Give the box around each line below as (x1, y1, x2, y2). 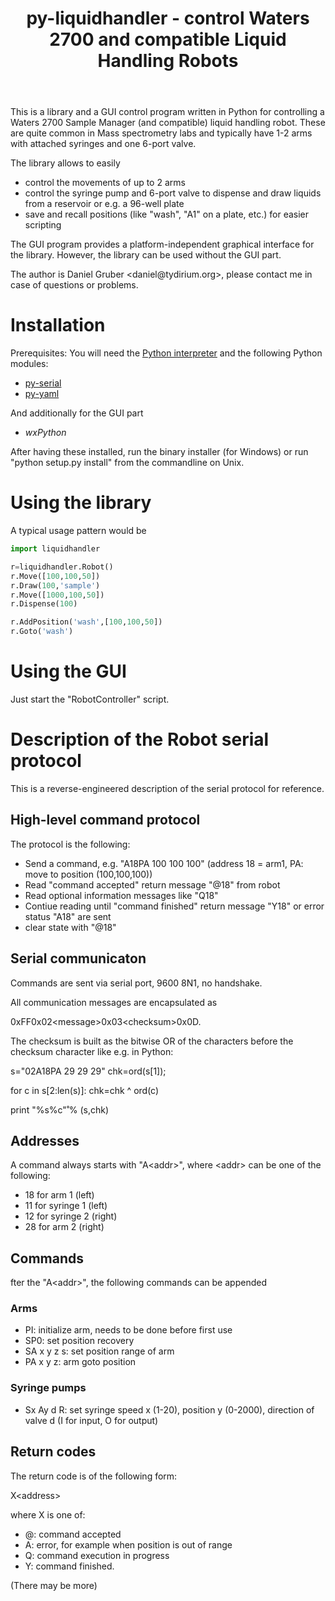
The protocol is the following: (10, 838, 131, 850)
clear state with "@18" (24, 921, 117, 933)
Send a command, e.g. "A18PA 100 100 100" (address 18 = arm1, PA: (24, 857, 304, 869)
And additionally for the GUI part (10, 407, 144, 419)
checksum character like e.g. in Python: (10, 1045, 174, 1057)
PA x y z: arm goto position (24, 1356, 137, 1368)
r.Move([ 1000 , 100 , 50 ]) (10, 590, 105, 600)
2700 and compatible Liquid (49, 28, 287, 51)
